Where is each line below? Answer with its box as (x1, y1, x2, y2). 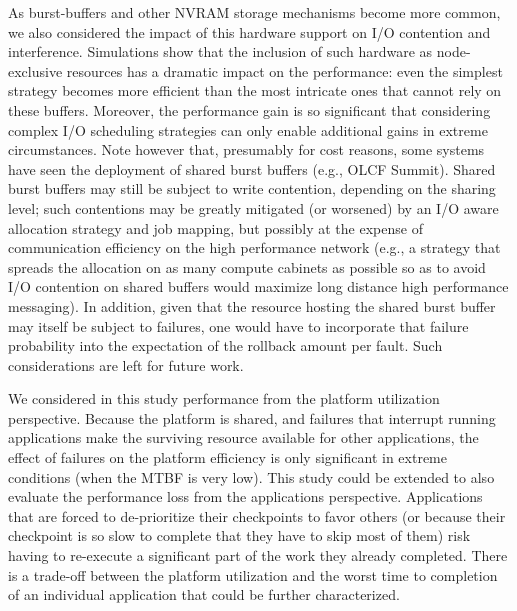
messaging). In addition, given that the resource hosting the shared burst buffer (8, 295, 496, 316)
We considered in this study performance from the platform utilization (8, 388, 440, 409)
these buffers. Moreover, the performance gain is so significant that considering (8, 99, 491, 120)
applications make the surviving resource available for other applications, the (8, 427, 479, 448)
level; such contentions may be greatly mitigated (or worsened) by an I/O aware (8, 197, 499, 218)
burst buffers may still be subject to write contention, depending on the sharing (8, 178, 496, 199)
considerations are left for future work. (8, 354, 244, 375)
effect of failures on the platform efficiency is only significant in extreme (8, 447, 447, 468)
